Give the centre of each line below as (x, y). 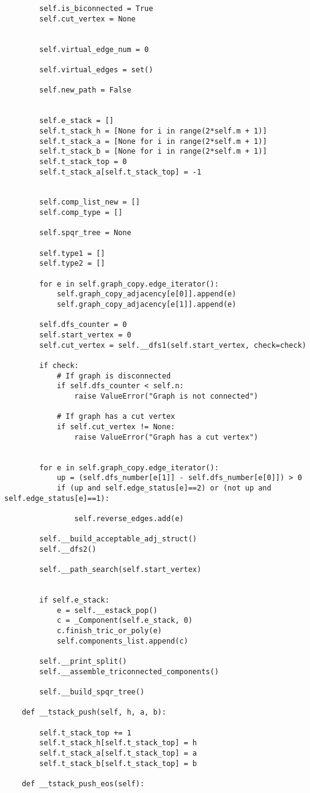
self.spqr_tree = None (85, 233)
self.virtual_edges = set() (96, 70)
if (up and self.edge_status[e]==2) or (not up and (164, 488)
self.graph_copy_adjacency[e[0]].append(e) (146, 294)
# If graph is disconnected (114, 376)
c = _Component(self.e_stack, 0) (124, 621)
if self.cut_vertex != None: (116, 427)
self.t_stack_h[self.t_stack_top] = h (118, 743)
